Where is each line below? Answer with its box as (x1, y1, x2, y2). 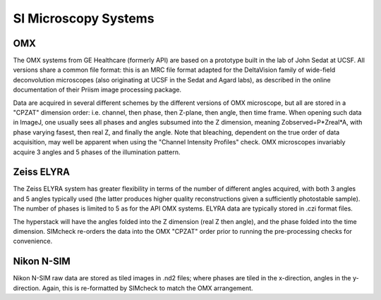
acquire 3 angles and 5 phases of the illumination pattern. (13, 148, 181, 156)
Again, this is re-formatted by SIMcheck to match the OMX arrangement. (42, 284, 253, 292)
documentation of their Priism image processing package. (13, 85, 182, 94)
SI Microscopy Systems (13, 11, 155, 26)
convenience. (13, 237, 53, 246)
